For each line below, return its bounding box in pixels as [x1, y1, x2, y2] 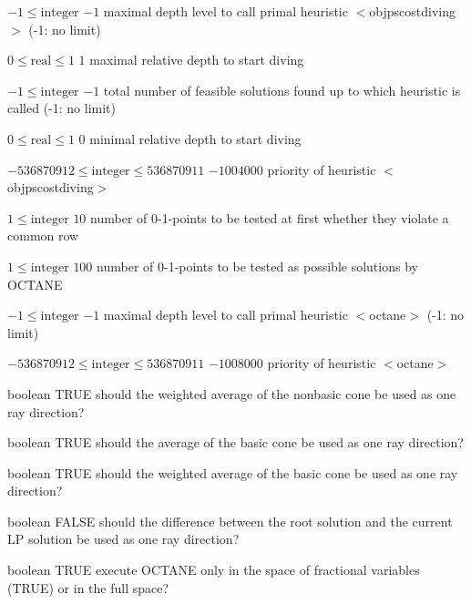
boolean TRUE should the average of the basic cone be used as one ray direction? [7, 433, 464, 452]
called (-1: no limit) [7, 98, 116, 118]
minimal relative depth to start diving [89, 128, 302, 148]
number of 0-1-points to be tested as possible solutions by [97, 256, 418, 275]
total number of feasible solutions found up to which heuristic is [103, 80, 461, 99]
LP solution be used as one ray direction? [7, 529, 240, 548]
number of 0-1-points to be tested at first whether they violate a [90, 208, 449, 227]
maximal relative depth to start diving [89, 50, 304, 69]
